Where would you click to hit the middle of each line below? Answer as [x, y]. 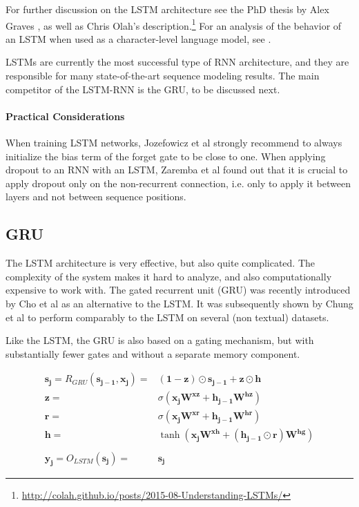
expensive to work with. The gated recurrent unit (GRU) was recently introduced [178, 290]
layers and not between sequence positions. [96, 197]
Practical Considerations [65, 116]
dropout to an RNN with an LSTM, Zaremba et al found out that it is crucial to [177, 170]
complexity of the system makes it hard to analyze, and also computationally [169, 276]
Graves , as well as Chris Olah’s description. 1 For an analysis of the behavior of [174, 24]
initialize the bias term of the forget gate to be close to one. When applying [166, 156]
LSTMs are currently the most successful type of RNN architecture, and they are [177, 62]
